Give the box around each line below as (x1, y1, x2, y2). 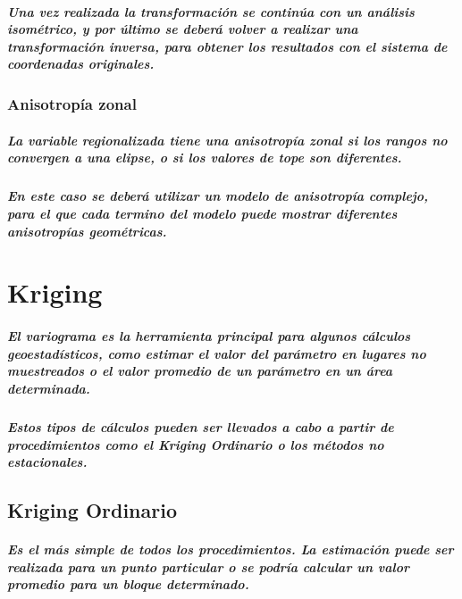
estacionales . (7, 453, 88, 471)
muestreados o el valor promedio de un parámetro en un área (7, 362, 393, 380)
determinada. (7, 379, 90, 397)
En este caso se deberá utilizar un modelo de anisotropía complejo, (7, 187, 429, 205)
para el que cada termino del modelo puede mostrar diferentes (7, 204, 398, 223)
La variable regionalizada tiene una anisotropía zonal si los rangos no (7, 130, 448, 149)
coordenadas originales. (7, 54, 155, 73)
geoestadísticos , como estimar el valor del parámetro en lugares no (7, 344, 426, 362)
